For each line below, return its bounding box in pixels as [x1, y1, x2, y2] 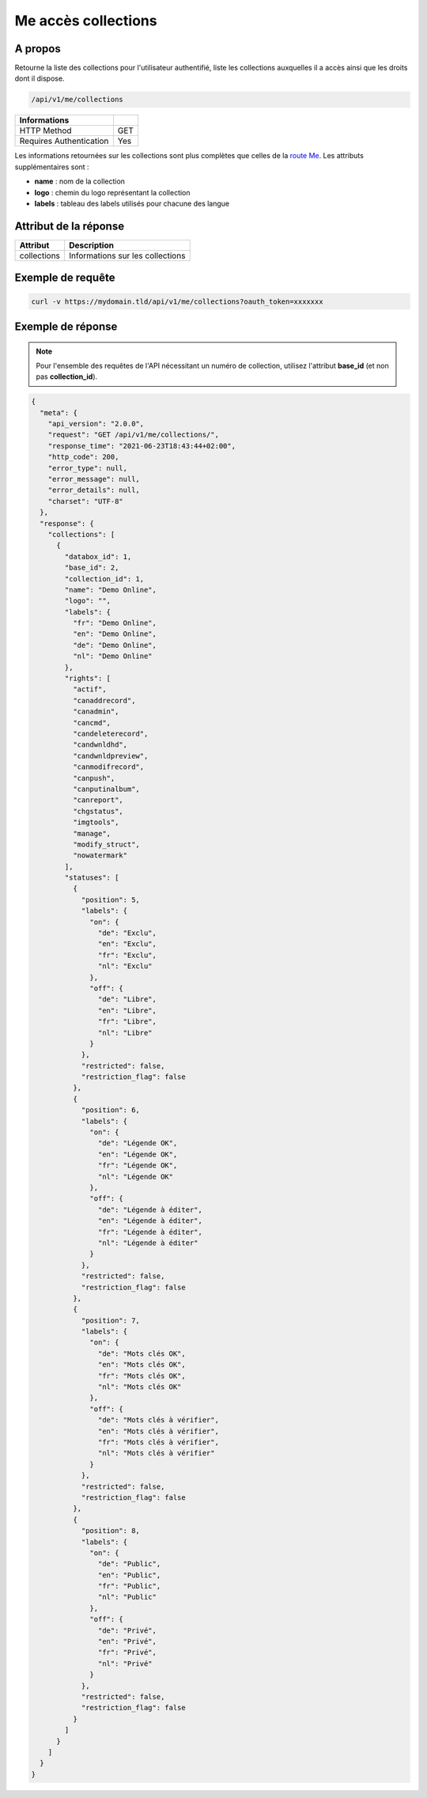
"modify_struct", [72, 839, 140, 849]
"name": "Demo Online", [64, 585, 157, 594]
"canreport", [72, 796, 124, 804]
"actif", [72, 685, 107, 694]
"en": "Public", [97, 1570, 161, 1580]
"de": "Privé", [97, 1626, 157, 1635]
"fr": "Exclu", [97, 950, 157, 960]
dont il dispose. [14, 74, 65, 83]
